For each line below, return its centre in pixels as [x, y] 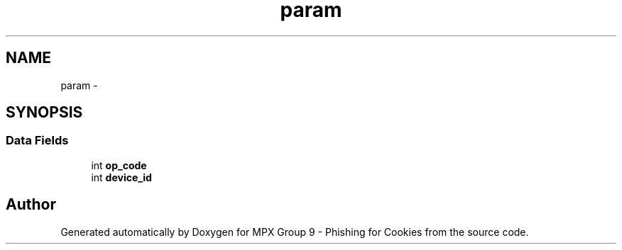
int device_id [121, 177]
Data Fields [37, 141]
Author [31, 205]
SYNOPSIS [44, 113]
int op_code [119, 165]
